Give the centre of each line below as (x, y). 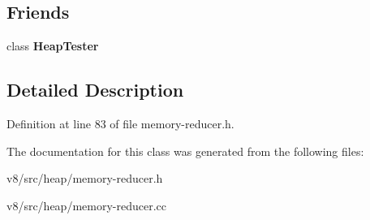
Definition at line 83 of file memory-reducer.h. (120, 123)
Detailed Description (95, 90)
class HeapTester (53, 46)
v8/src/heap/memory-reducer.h (85, 178)
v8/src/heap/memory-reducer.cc (86, 205)
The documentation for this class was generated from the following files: (185, 151)
